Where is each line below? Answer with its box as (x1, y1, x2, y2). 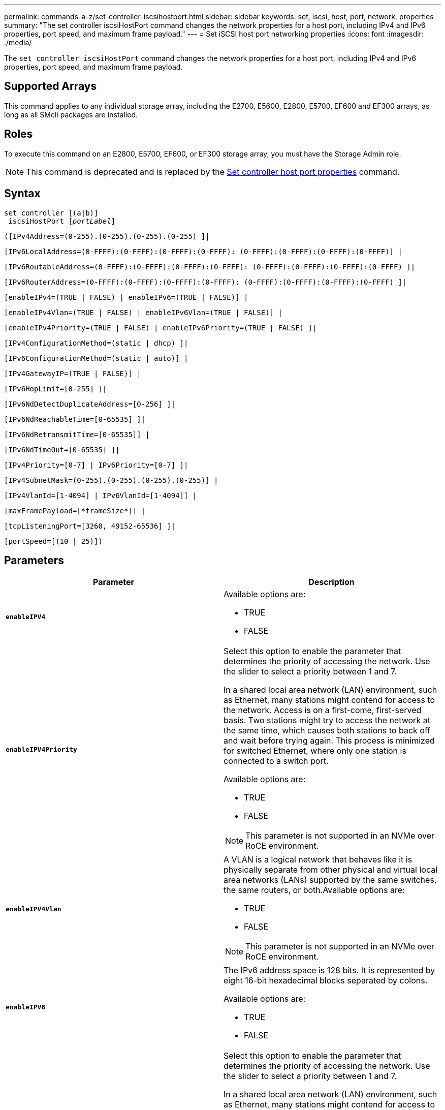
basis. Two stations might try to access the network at (224, 715, 430, 726)
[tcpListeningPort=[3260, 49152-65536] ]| (4, 521, 176, 530)
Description (308, 577, 355, 588)
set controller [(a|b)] (4, 208, 99, 217)
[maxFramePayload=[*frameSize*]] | (4, 506, 146, 515)
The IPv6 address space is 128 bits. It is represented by (224, 965, 435, 976)
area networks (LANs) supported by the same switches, (224, 875, 437, 885)
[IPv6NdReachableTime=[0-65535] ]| (4, 415, 146, 423)
